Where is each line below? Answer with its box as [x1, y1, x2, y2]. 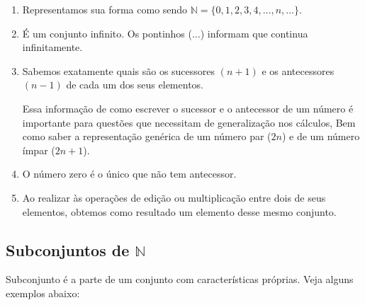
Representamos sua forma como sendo [22, 2, 188, 16]
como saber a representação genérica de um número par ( [22, 129, 271, 144]
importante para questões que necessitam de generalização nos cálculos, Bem [22, 115, 356, 130]
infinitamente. [22, 40, 83, 54]
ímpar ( [22, 142, 55, 157]
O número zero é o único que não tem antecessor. [22, 166, 237, 181]
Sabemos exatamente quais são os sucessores [22, 63, 215, 78]
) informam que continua [200, 25, 308, 40]
